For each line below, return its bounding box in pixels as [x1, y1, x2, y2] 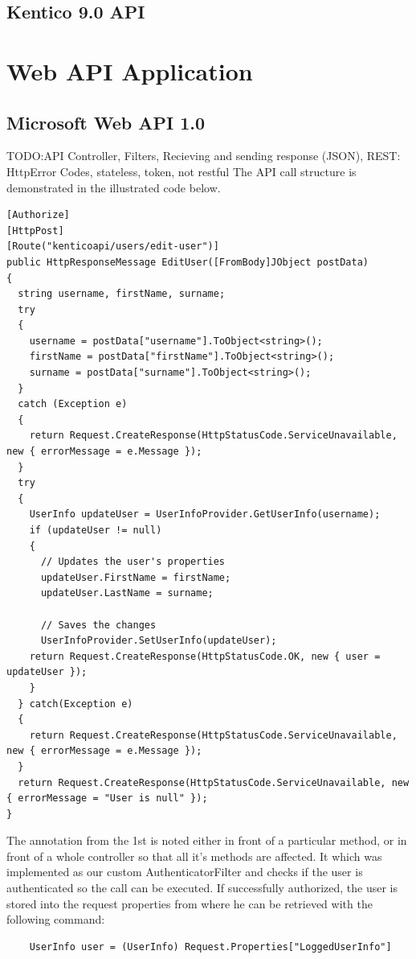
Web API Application [6, 54, 253, 87]
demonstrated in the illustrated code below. [6, 179, 221, 196]
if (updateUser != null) [29, 525, 162, 537]
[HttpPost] [6, 224, 64, 237]
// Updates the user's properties [40, 556, 226, 568]
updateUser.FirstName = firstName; [40, 571, 231, 583]
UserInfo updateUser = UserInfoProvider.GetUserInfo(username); [29, 508, 381, 521]
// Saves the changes [40, 619, 157, 631]
